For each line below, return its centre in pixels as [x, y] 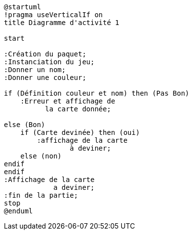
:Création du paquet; [45, 54]
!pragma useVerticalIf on [53, 15]
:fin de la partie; [41, 195]
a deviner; [74, 187]
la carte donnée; [78, 109]
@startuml [22, 7]
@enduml [19, 211]
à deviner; [90, 148]
